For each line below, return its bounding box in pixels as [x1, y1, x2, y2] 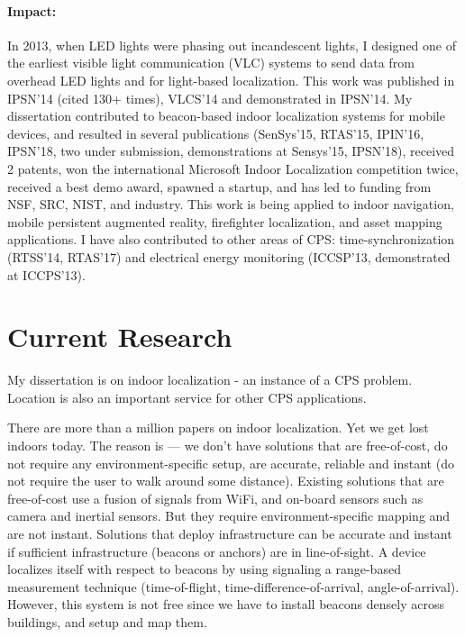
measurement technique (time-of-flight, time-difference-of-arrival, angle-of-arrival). [7, 577, 460, 596]
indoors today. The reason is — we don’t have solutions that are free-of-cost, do [7, 436, 448, 455]
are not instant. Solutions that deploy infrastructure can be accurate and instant [7, 523, 452, 542]
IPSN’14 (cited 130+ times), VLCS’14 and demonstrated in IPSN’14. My [7, 88, 413, 107]
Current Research [7, 318, 232, 355]
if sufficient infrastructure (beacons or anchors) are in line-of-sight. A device [7, 541, 426, 560]
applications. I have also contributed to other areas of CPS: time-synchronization [7, 230, 455, 249]
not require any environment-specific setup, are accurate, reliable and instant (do [7, 453, 454, 472]
